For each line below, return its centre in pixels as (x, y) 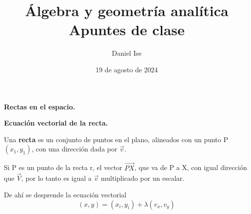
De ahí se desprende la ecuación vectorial (65, 194)
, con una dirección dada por (74, 149)
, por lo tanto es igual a (56, 178)
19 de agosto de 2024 (127, 69)
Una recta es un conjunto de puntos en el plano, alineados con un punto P (116, 139)
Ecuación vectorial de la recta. (56, 123)
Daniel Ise (127, 53)
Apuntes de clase (127, 30)
